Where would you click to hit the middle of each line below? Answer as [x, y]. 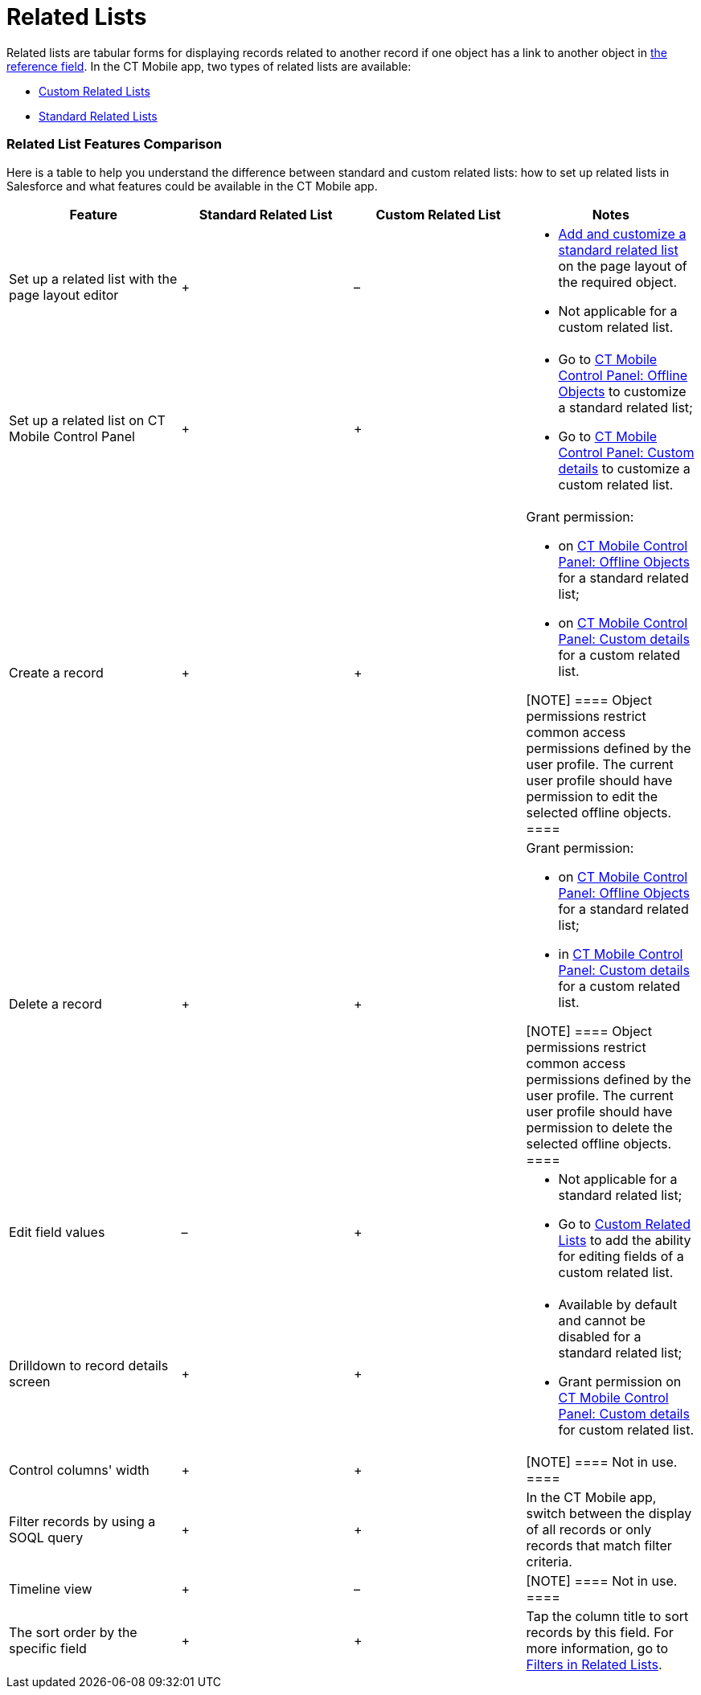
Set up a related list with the [93, 278]
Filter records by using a [82, 1521]
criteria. [549, 1561]
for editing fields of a [621, 1256]
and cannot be [602, 1320]
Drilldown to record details [89, 1365]
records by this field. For [600, 1632]
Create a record [56, 672]
